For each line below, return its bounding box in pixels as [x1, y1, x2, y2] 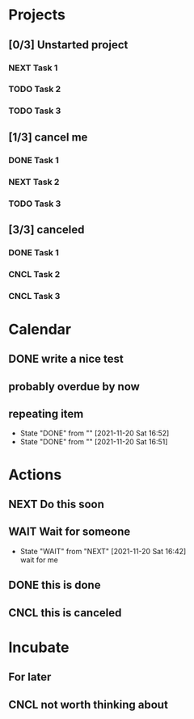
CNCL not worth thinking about [8, 697, 168, 712]
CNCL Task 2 [8, 268, 61, 280]
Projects [8, 6, 66, 24]
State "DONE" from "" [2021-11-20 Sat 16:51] [19, 437, 168, 447]
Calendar [8, 320, 71, 338]
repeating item [8, 407, 84, 421]
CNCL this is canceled [8, 606, 122, 620]
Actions [8, 465, 62, 484]
